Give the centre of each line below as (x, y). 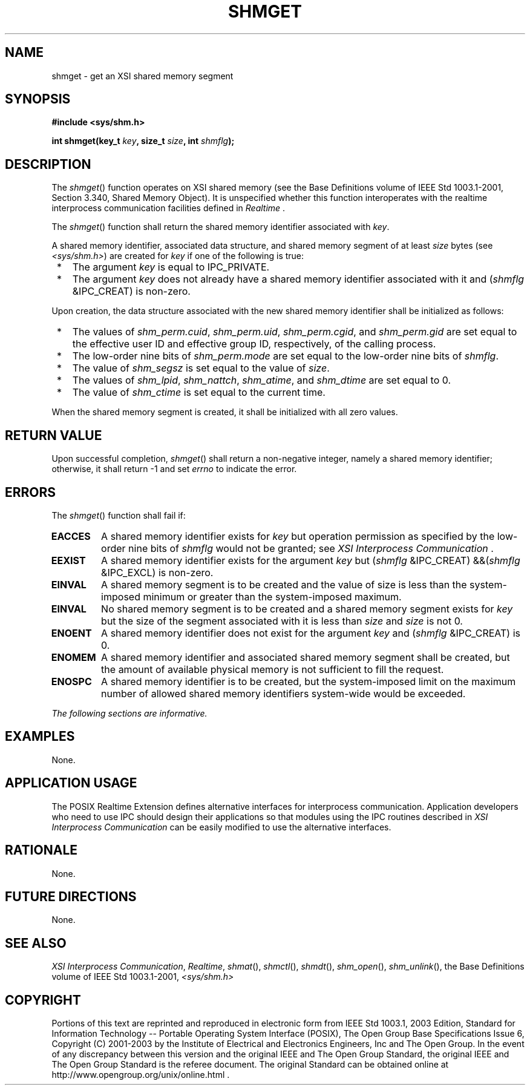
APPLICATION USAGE (71, 783)
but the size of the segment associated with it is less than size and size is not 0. (282, 621)
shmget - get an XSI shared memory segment (142, 76)
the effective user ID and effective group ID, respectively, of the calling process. (254, 344)
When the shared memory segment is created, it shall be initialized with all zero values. (225, 412)
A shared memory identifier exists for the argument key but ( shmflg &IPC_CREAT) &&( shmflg (311, 560)
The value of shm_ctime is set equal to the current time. (199, 392)
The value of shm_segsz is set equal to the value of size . (201, 368)
